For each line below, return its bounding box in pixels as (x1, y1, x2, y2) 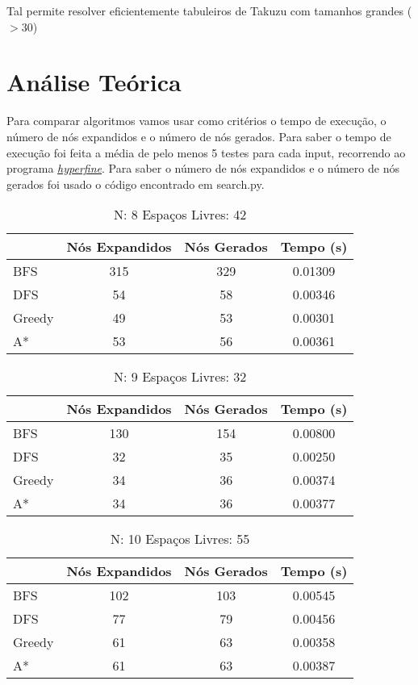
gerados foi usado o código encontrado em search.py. (6, 175, 265, 192)
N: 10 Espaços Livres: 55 (111, 529, 250, 549)
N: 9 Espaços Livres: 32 (114, 367, 247, 386)
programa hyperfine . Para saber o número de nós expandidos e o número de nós (6, 160, 399, 177)
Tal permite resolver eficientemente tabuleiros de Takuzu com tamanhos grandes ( (6, 2, 412, 19)
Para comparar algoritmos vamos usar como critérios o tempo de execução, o (6, 112, 387, 129)
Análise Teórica (6, 65, 182, 98)
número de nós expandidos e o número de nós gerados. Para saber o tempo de (6, 127, 391, 144)
